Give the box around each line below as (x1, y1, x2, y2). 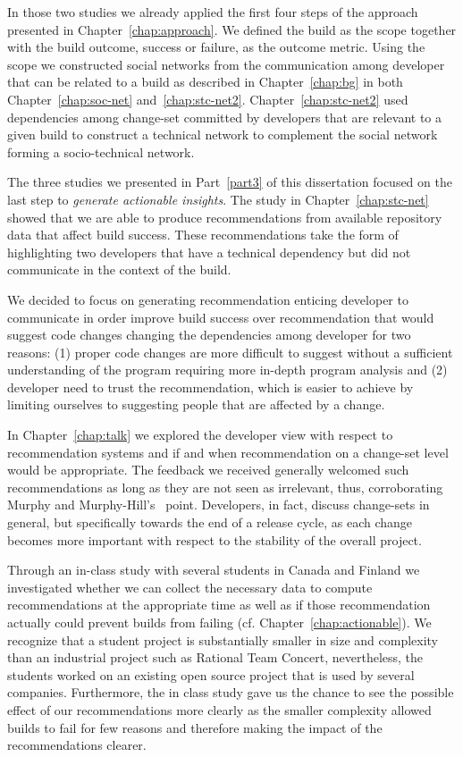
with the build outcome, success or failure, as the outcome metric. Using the (7, 38, 425, 56)
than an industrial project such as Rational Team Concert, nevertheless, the (7, 648, 424, 667)
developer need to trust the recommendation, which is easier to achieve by (7, 377, 414, 396)
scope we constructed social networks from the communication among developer (7, 55, 445, 73)
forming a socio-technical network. (7, 142, 195, 161)
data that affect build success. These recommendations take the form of (7, 225, 399, 244)
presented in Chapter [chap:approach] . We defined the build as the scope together (7, 20, 457, 38)
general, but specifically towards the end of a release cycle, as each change (7, 513, 413, 532)
